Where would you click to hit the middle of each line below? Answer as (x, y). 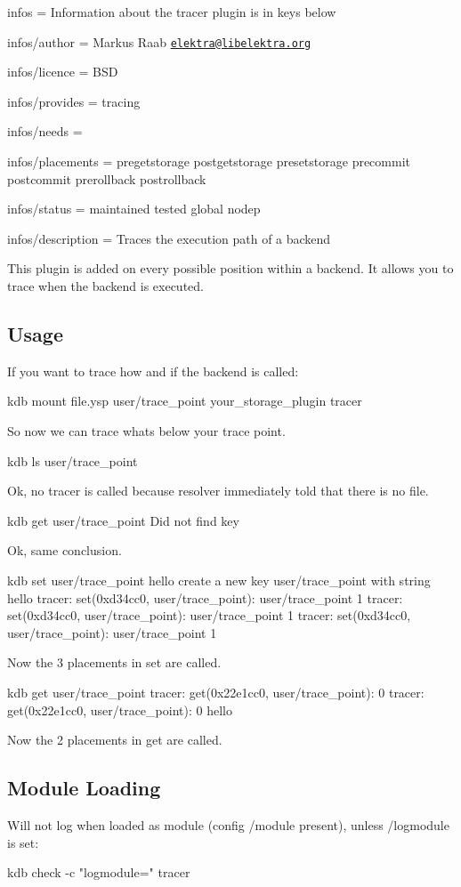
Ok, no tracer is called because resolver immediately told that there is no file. (218, 491)
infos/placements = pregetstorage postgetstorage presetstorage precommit (209, 161)
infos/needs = (45, 131)
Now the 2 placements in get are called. (115, 740)
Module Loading (84, 788)
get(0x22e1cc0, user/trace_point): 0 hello (120, 710)
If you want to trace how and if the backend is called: (153, 371)
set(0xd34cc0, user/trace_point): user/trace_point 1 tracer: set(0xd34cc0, (209, 615)
